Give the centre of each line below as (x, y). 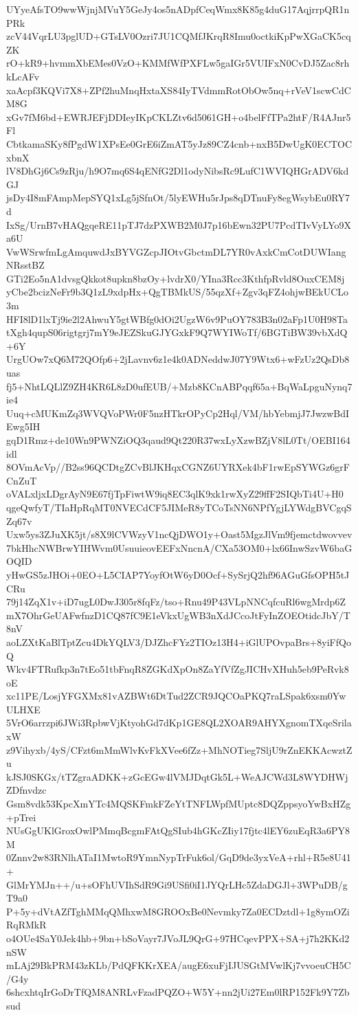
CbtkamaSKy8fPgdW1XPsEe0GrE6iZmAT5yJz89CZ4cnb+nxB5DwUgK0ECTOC (179, 143)
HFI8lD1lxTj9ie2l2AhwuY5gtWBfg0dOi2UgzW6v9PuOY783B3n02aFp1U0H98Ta (177, 319)
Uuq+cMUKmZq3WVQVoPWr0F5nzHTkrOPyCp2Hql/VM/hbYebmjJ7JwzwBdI (178, 413)
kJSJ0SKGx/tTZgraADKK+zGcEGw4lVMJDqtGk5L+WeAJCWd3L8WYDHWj (177, 776)
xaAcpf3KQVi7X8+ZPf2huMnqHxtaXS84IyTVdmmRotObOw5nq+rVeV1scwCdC (179, 90)
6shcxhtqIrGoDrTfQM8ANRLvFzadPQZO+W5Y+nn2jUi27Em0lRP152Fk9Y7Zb (178, 992)
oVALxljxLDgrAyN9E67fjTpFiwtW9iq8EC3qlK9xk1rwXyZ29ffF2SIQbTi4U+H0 (175, 494)
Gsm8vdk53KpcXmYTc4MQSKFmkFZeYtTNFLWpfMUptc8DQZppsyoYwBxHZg (179, 804)
